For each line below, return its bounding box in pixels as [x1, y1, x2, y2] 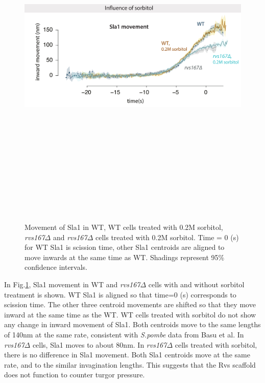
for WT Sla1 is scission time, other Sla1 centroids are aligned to [25, 242, 225, 252]
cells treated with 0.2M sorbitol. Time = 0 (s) [95, 231, 239, 242]
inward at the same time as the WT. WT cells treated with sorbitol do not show [4, 309, 256, 320]
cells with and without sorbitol [148, 279, 245, 290]
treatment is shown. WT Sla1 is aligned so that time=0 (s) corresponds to [4, 289, 236, 300]
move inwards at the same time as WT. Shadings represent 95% [25, 251, 225, 262]
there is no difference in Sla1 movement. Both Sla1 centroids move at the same [4, 349, 250, 360]
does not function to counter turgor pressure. [4, 369, 145, 380]
